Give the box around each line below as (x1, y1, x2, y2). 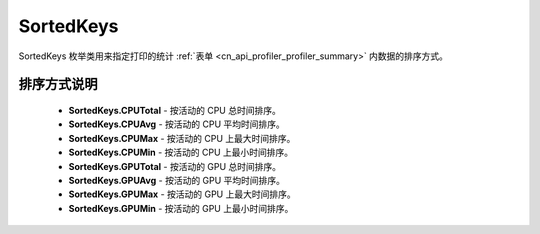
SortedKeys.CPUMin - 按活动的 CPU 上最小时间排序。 (68, 146, 294, 159)
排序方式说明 (18, 76, 98, 93)
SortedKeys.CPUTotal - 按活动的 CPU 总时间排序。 (68, 104, 282, 116)
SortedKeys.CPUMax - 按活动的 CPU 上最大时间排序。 (68, 132, 296, 144)
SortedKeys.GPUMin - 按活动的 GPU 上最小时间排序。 (68, 202, 294, 214)
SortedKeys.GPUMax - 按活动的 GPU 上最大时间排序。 (68, 188, 296, 200)
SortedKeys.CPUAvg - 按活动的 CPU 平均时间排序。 (68, 118, 285, 130)
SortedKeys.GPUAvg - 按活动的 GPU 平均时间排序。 (68, 174, 285, 186)
